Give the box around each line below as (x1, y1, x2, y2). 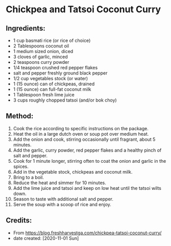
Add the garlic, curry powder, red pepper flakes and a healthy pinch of (13, 147, 162, 153)
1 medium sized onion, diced (13, 48, 74, 54)
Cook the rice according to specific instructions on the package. (13, 125, 149, 131)
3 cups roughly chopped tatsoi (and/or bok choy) (13, 97, 117, 103)
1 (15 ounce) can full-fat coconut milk (13, 86, 91, 92)
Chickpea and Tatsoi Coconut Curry (6, 4, 161, 15)
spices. (13, 163, 29, 169)
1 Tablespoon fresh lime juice (13, 92, 75, 97)
